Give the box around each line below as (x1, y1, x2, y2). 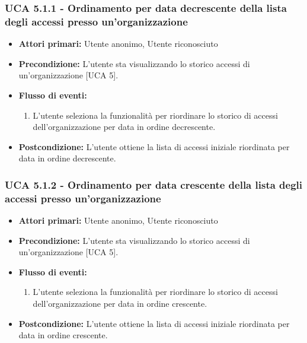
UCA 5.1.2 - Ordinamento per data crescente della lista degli (5, 177, 303, 192)
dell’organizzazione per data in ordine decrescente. (33, 120, 216, 133)
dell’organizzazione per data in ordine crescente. (33, 297, 207, 309)
